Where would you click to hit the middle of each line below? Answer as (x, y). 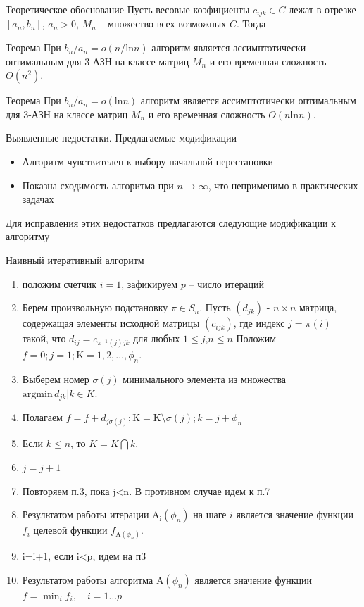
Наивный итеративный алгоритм (75, 259)
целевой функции (70, 530)
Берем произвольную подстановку (95, 307)
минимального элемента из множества (205, 379)
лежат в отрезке (322, 9)
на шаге (210, 514)
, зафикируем (150, 283)
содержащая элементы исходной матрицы (111, 323)
